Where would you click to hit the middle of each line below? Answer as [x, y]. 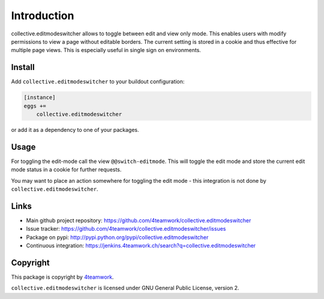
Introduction [43, 16]
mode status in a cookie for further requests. [66, 170]
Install [23, 67]
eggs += [35, 106]
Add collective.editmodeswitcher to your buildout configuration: [98, 81]
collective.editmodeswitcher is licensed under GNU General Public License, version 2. [125, 288]
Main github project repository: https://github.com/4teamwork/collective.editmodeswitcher [139, 220]
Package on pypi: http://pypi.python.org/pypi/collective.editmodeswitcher [117, 237]
